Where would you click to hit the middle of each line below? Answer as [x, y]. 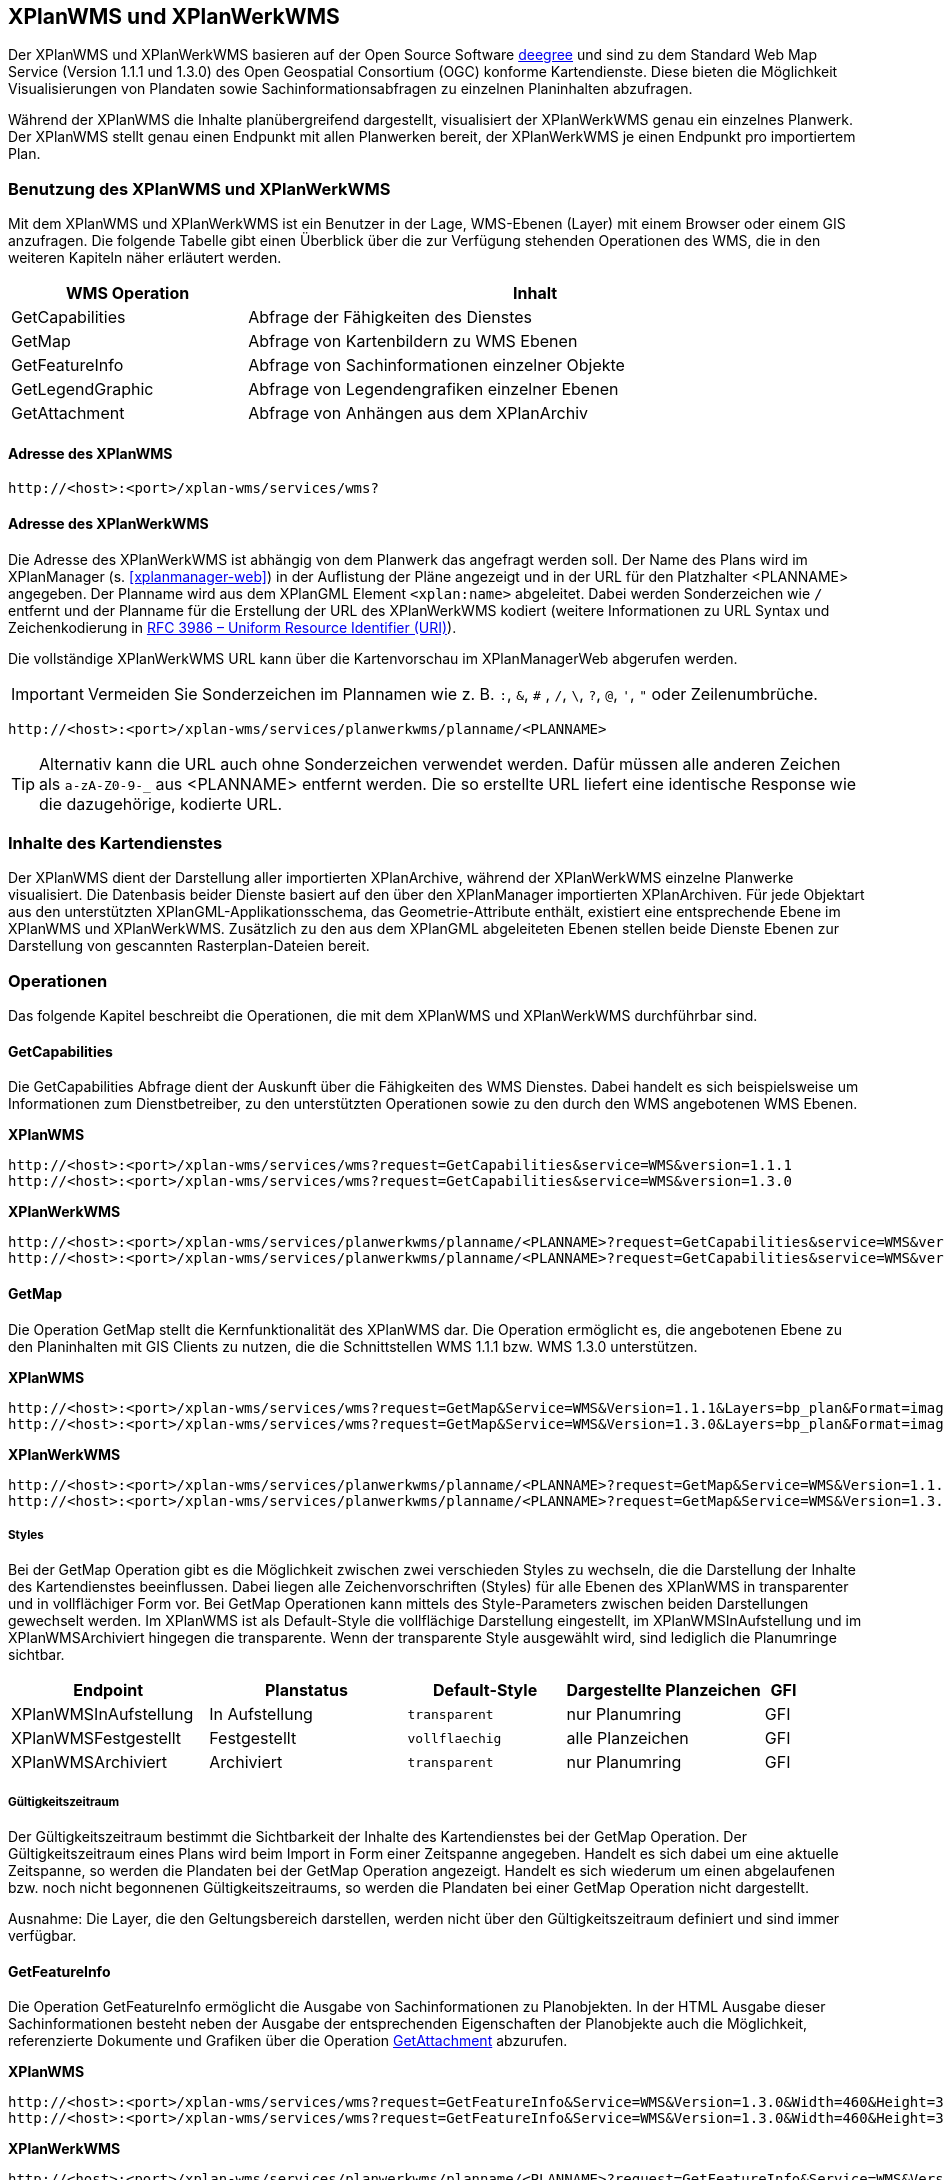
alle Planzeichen [627, 1738]
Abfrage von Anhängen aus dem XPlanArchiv [418, 413]
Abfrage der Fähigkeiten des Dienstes [390, 317]
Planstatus [306, 1690]
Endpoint [108, 1690]
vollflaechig [454, 1738]
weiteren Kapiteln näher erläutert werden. [145, 258]
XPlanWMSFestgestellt [96, 1738]
